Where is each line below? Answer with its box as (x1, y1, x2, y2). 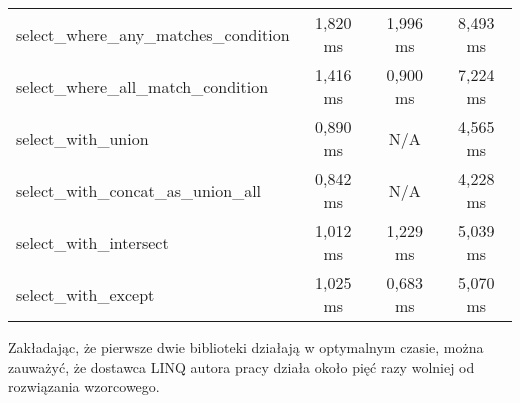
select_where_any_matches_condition (16, 22, 290, 46)
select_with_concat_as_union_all (16, 178, 262, 202)
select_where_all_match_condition (16, 74, 269, 98)
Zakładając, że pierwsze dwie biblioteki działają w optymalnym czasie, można (8, 337, 484, 357)
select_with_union (16, 126, 149, 150)
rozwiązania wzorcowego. (8, 376, 160, 397)
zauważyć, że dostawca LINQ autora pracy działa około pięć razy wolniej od (8, 356, 475, 377)
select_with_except (16, 282, 155, 306)
